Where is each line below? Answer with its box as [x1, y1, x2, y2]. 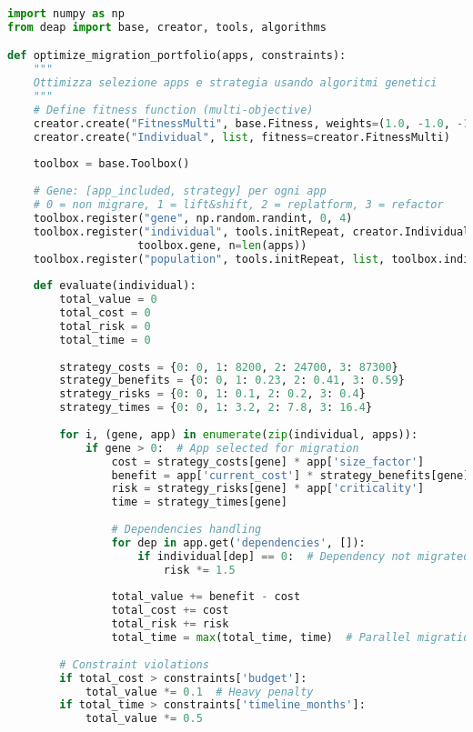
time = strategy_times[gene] [111, 496, 287, 509]
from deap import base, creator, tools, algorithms [7, 20, 327, 34]
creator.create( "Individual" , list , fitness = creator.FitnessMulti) [33, 130, 450, 144]
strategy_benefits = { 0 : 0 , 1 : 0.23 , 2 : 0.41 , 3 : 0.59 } [59, 374, 405, 387]
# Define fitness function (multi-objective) [33, 103, 314, 116]
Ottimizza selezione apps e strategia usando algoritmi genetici [33, 76, 438, 90]
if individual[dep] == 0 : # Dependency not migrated [137, 549, 470, 563]
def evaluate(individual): [33, 279, 196, 293]
